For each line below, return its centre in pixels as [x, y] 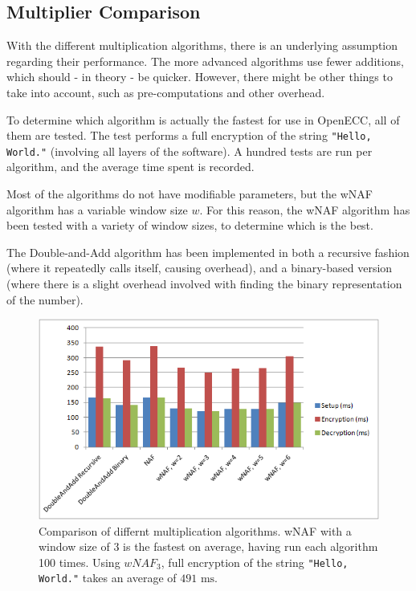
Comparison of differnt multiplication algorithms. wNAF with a [195, 530]
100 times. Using [80, 562]
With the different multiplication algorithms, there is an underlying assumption [202, 45]
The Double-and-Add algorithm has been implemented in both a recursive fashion [208, 252]
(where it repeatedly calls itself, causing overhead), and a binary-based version [200, 268]
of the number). [45, 299]
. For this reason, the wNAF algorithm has [305, 209]
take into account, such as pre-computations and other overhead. [166, 92]
